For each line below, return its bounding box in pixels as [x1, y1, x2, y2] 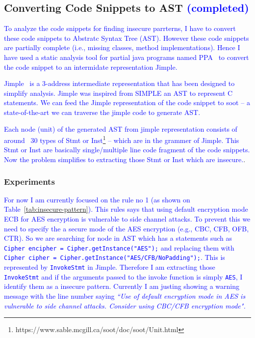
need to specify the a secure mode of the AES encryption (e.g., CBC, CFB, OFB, [4, 223, 249, 233]
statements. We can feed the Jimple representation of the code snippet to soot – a [4, 97, 250, 108]
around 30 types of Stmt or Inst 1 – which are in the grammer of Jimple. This [4, 134, 239, 145]
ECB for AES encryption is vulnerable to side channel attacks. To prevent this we [4, 213, 251, 224]
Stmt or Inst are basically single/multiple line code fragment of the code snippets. [4, 144, 250, 155]
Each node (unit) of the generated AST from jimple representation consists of [4, 123, 237, 134]
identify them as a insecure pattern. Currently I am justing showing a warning [4, 281, 240, 291]
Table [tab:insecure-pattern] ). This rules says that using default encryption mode [4, 204, 248, 214]
